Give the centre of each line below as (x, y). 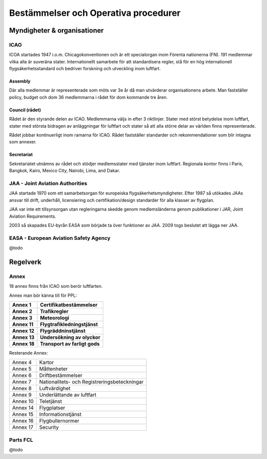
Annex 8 (22, 388)
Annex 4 (22, 363)
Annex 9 (22, 395)
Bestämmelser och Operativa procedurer (95, 13)
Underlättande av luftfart (68, 395)
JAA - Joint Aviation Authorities (48, 183)
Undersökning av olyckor (70, 337)
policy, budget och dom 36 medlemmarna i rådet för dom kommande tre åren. (89, 97)
